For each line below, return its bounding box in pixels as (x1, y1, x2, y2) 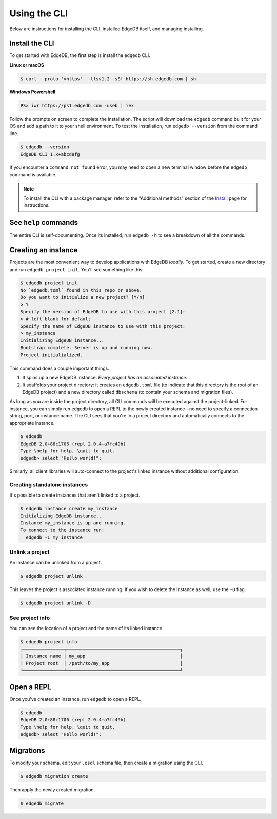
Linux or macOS (9, 62, 45, 68)
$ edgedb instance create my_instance (20, 506, 118, 511)
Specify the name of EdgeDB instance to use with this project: (20, 323, 186, 329)
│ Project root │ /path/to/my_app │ (20, 660, 183, 666)
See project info (9, 614, 50, 621)
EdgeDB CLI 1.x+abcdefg (20, 151, 81, 157)
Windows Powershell (9, 89, 56, 95)
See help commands (9, 218, 78, 227)
